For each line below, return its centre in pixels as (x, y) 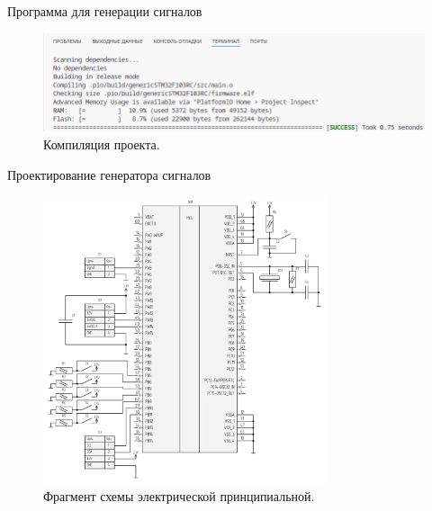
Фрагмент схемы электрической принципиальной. (179, 495)
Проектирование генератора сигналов (109, 174)
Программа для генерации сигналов (105, 11)
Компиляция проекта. (102, 143)
